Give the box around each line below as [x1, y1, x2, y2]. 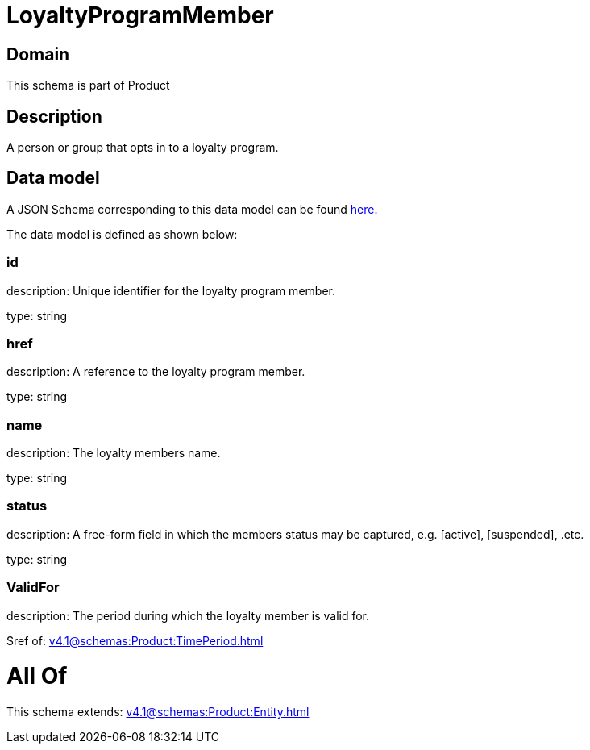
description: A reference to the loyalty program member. [6, 365, 305, 379]
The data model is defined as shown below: [6, 227, 238, 241]
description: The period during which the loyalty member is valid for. [6, 608, 370, 623]
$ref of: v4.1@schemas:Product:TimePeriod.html [6, 633, 264, 648]
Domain [6, 44, 70, 65]
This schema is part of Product [6, 78, 170, 93]
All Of [6, 662, 68, 690]
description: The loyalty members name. [6, 446, 221, 460]
